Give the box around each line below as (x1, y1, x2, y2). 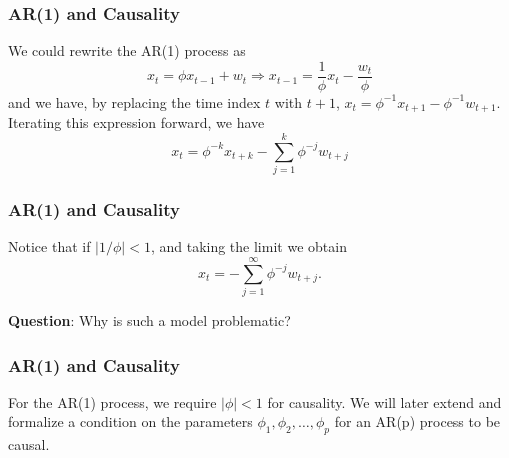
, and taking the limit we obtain (150, 236, 347, 257)
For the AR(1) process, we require (8, 391, 217, 412)
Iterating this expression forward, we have (8, 112, 265, 133)
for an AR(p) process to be (334, 411, 501, 432)
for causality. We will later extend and (267, 391, 502, 412)
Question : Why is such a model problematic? (8, 309, 291, 330)
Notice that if (8, 236, 91, 257)
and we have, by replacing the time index (8, 91, 261, 112)
